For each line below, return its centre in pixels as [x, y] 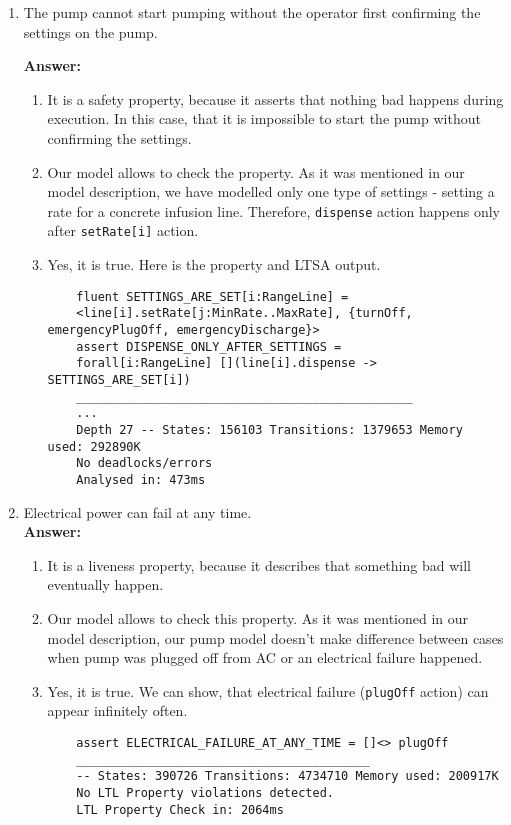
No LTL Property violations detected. [205, 792]
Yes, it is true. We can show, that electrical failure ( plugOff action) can [268, 690]
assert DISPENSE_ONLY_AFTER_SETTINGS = [209, 346]
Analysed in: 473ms [141, 479]
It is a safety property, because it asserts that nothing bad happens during [275, 98]
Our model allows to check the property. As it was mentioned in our [256, 171]
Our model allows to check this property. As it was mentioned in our [258, 617]
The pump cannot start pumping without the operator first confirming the [252, 12]
